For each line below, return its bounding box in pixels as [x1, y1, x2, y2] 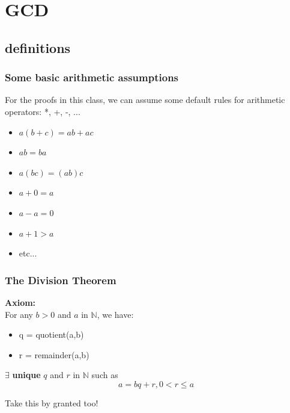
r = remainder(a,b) [19, 348, 89, 361]
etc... [19, 247, 37, 259]
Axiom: [5, 296, 36, 308]
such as [91, 368, 118, 381]
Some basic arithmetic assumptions [5, 70, 179, 85]
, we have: [97, 308, 134, 320]
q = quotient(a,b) [19, 328, 84, 341]
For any [5, 308, 33, 320]
